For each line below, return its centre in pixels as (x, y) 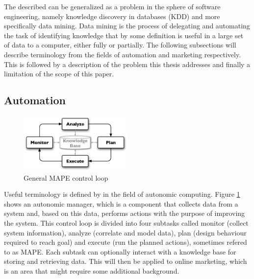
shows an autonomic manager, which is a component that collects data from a (121, 203)
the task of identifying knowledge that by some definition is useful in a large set (124, 35)
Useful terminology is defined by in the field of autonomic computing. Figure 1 (122, 194)
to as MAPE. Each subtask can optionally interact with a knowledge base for (120, 251)
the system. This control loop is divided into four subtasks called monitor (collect (126, 222)
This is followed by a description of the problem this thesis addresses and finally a (127, 64)
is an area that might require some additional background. (92, 270)
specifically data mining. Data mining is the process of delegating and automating (127, 26)
